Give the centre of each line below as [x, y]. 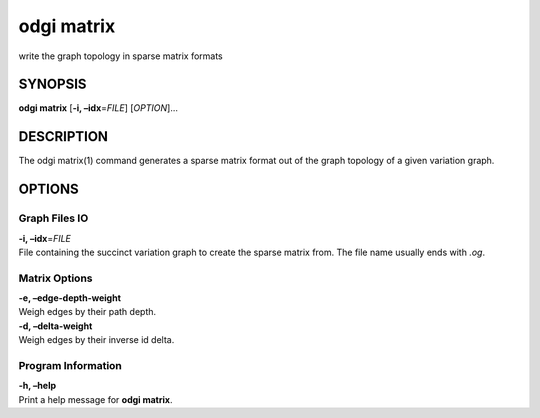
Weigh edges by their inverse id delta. [96, 340]
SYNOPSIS [52, 84]
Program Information [70, 365]
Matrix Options [55, 278]
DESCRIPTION [63, 136]
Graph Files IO [53, 218]
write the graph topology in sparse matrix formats [121, 56]
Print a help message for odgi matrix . [95, 399]
